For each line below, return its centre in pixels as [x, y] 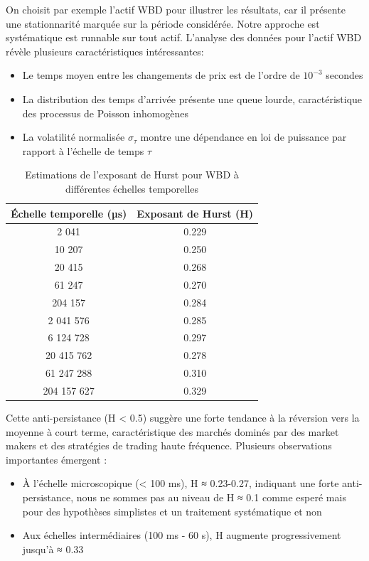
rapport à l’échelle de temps [83, 150]
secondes [344, 75]
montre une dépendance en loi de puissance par [244, 137]
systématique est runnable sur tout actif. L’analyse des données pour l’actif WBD [184, 37]
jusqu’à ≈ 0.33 [53, 549]
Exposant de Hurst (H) [195, 213]
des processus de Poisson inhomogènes [106, 113]
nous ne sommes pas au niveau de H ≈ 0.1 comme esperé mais [211, 497]
